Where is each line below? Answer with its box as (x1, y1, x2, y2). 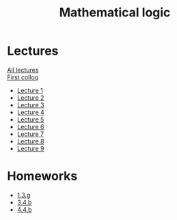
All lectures (7, 66, 39, 74)
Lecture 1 (16, 86, 43, 94)
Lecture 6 (16, 122, 44, 130)
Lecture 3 (16, 100, 44, 109)
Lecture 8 (16, 137, 44, 145)
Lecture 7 (16, 130, 44, 138)
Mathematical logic (59, 5, 171, 20)
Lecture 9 (16, 144, 44, 152)
